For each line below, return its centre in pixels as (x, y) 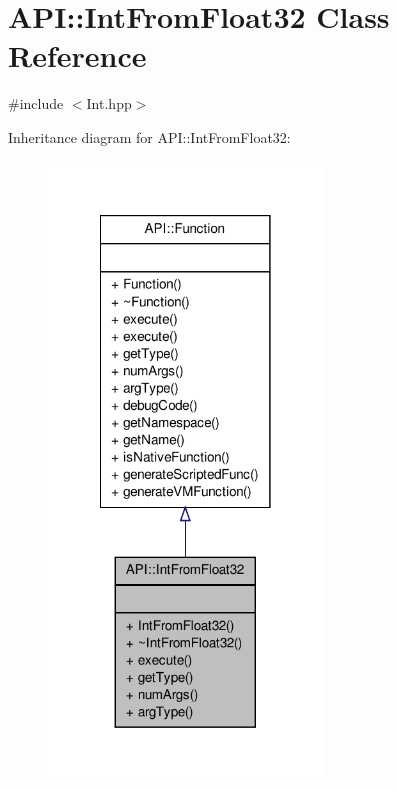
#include (36, 103)
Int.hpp (109, 103)
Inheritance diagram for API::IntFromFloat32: (149, 136)
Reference (77, 55)
